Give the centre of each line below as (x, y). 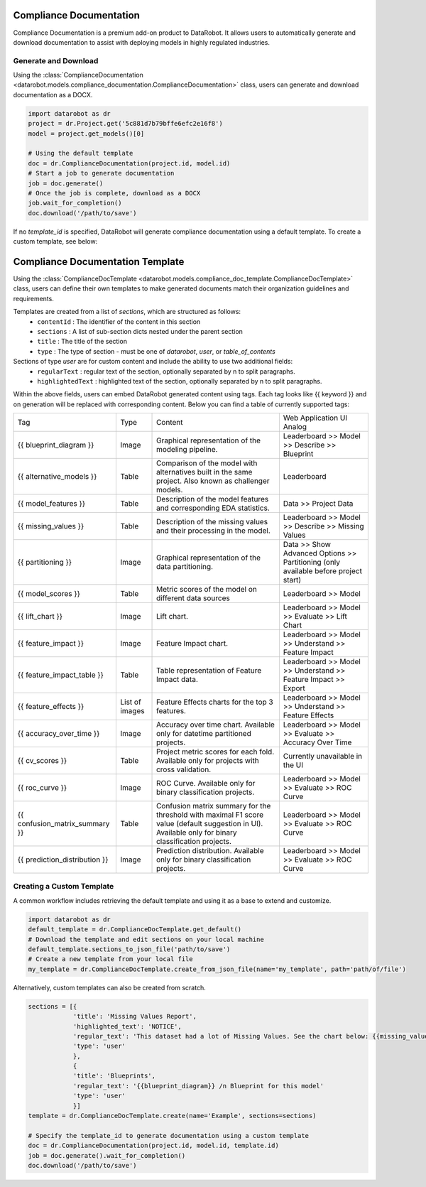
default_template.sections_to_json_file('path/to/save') (129, 949)
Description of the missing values (212, 522)
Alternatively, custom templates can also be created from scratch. (109, 987)
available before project (322, 571)
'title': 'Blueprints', (114, 1076)
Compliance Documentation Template (99, 262)
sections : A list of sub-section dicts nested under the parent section (140, 331)
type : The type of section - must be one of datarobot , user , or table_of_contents (157, 351)
